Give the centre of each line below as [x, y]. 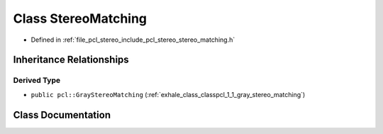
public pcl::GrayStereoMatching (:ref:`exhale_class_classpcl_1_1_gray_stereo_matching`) [168, 94]
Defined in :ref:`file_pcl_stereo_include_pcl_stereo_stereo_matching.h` [133, 40]
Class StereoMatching [80, 18]
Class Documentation [62, 115]
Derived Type [37, 80]
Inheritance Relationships [71, 60]
